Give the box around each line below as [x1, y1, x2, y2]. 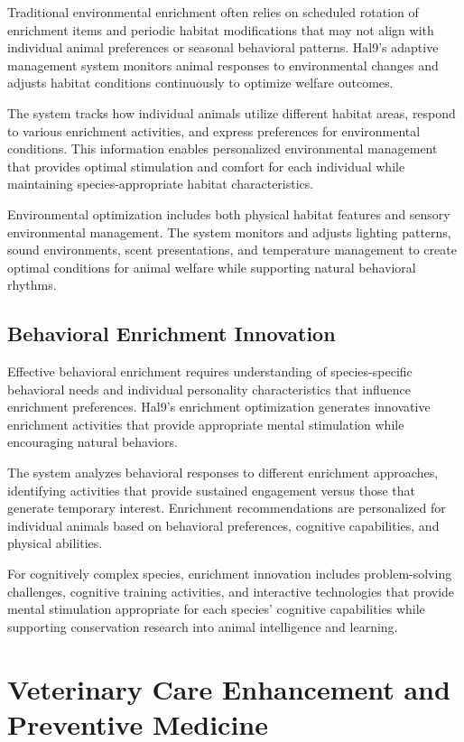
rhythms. [7, 275, 57, 294]
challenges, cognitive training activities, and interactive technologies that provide [7, 581, 455, 600]
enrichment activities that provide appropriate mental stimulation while [7, 414, 404, 433]
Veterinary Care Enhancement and [7, 670, 450, 707]
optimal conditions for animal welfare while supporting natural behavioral [7, 257, 416, 276]
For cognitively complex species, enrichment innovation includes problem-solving [7, 564, 452, 583]
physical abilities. [7, 533, 103, 552]
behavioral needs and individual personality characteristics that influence [7, 379, 411, 398]
